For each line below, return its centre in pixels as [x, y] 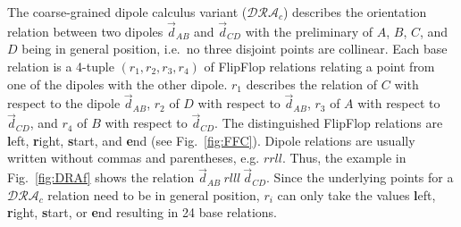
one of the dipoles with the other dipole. [117, 84]
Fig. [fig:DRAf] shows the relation [101, 177]
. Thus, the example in [344, 158]
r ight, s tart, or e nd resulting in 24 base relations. [142, 212]
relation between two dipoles [85, 31]
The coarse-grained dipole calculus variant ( [127, 12]
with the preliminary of [309, 31]
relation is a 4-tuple [61, 66]
